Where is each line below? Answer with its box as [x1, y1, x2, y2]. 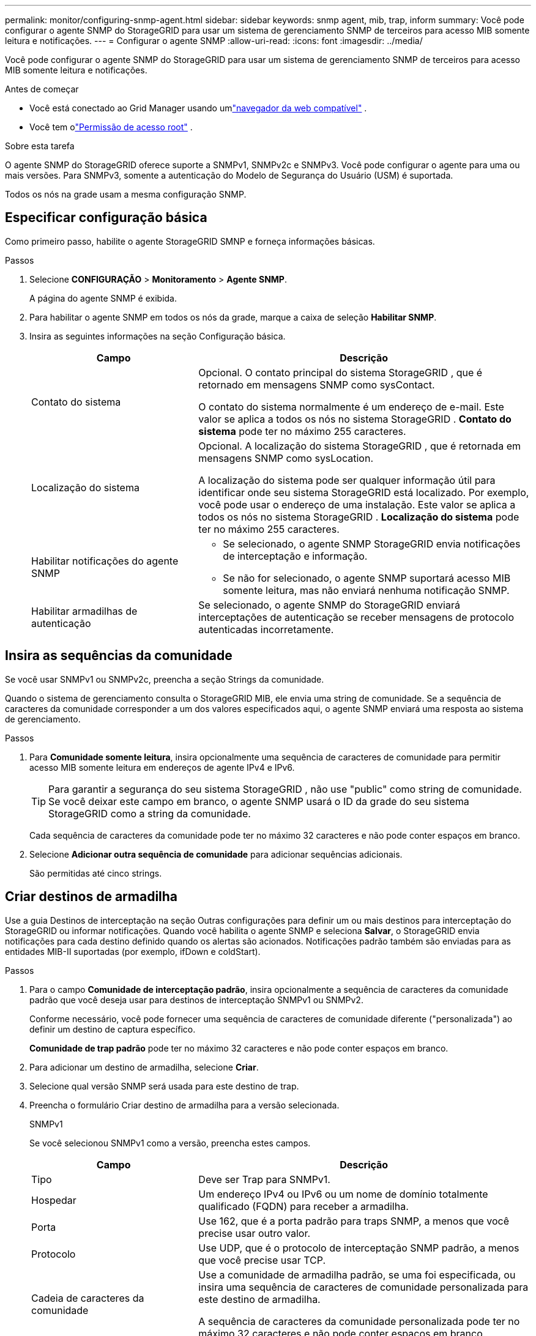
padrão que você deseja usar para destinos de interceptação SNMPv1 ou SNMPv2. [29, 994, 363, 1005]
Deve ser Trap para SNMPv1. [198, 1173, 330, 1186]
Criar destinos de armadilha [5, 889, 178, 905]
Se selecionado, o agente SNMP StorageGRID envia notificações [223, 537, 521, 550]
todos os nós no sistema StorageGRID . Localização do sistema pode [198, 510, 519, 523]
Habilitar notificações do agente [31, 554, 179, 567]
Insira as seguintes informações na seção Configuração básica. [29, 330, 286, 341]
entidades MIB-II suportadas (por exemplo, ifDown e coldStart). [5, 946, 261, 957]
